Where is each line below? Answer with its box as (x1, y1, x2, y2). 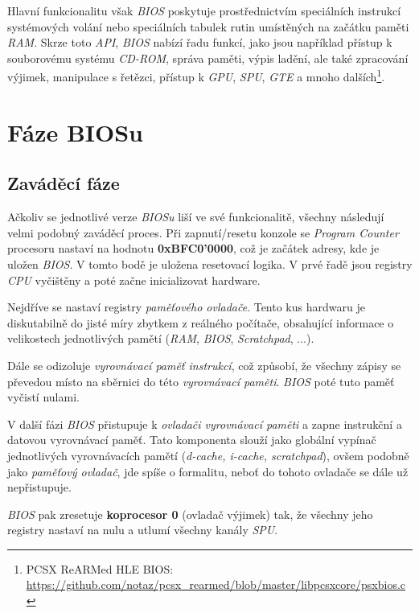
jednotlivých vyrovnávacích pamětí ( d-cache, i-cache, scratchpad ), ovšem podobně (7, 446, 409, 463)
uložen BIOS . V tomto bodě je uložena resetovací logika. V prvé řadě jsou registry (7, 255, 413, 272)
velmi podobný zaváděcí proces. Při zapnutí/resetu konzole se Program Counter (7, 224, 399, 241)
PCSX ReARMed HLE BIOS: (26, 560, 174, 577)
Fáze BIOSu (7, 115, 144, 148)
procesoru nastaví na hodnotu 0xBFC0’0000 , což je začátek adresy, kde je (7, 240, 380, 257)
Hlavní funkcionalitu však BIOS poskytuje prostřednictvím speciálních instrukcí (7, 2, 401, 19)
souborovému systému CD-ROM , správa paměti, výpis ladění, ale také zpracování (7, 49, 409, 66)
